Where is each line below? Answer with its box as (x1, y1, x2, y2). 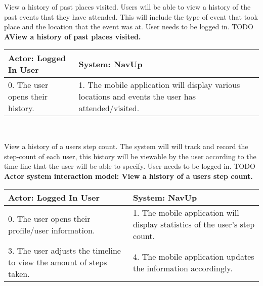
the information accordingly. (133, 262, 233, 274)
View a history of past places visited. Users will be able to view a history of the (4, 2, 251, 12)
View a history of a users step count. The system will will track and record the (4, 140, 248, 151)
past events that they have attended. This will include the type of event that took (4, 11, 258, 22)
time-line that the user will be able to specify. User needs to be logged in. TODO (4, 161, 255, 171)
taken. (8, 268, 30, 280)
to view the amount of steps (8, 256, 107, 268)
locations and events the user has (78, 90, 196, 103)
